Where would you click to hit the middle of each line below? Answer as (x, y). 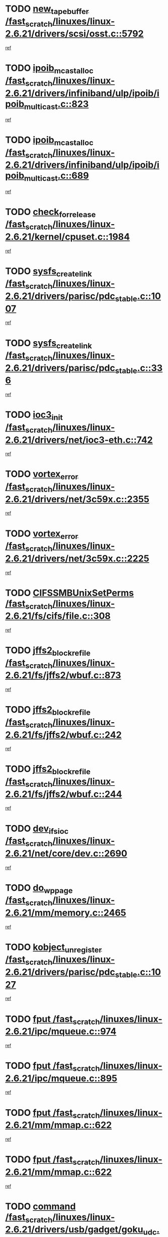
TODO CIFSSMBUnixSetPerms (70, 593)
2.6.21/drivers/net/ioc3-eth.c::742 (79, 440)
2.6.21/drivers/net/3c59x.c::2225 (77, 558)
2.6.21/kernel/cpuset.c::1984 (68, 236)
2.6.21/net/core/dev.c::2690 (66, 853)
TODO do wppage (39, 889)
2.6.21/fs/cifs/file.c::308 (58, 616)
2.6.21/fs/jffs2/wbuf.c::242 (63, 735)
